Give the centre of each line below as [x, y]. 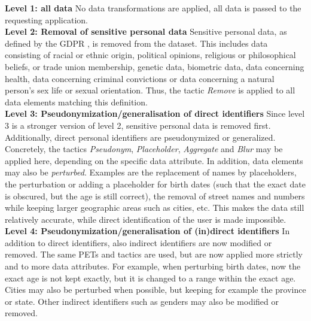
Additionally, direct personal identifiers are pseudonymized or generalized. [140, 137]
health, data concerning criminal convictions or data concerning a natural [140, 78]
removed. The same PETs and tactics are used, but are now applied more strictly [154, 254]
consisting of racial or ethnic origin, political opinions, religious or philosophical [150, 55]
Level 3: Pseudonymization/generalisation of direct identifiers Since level [155, 113]
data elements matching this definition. [76, 102]
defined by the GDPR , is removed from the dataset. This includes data [136, 43]
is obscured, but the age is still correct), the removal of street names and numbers [155, 196]
